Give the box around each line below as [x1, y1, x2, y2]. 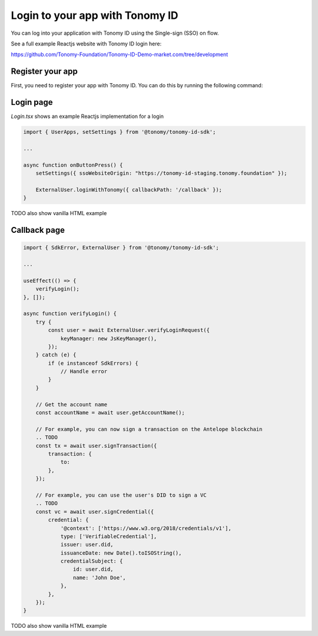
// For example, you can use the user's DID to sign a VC [35, 492, 207, 498]
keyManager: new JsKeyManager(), [60, 335, 157, 342]
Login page [11, 97, 53, 107]
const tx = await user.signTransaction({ [35, 442, 157, 449]
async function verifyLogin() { [23, 310, 117, 317]
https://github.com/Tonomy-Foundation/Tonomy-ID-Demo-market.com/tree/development [11, 51, 228, 58]
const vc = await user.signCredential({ [35, 508, 154, 515]
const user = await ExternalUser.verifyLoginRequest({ [48, 327, 210, 334]
